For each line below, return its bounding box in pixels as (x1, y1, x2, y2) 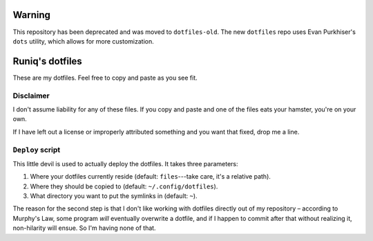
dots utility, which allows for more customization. (12, 37, 155, 45)
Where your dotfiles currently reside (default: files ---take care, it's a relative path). (30, 172, 271, 181)
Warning (12, 9, 51, 21)
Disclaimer (12, 91, 50, 100)
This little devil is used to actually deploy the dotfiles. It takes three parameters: (12, 159, 238, 168)
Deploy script (12, 145, 61, 154)
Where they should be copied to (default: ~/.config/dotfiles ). (30, 182, 218, 190)
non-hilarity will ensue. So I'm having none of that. (12, 224, 156, 232)
